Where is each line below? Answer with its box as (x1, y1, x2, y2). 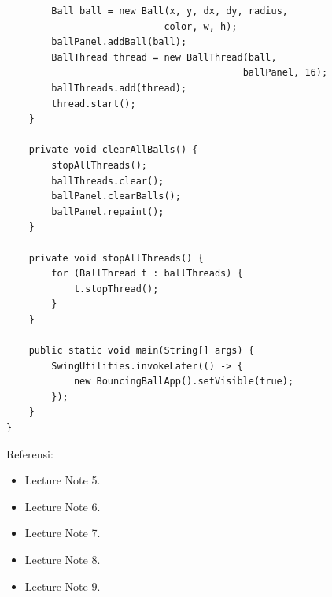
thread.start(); (51, 98, 136, 109)
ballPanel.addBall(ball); (51, 36, 187, 48)
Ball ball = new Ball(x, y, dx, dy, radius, (51, 6, 288, 17)
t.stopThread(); (73, 283, 159, 295)
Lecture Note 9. (24, 577, 101, 594)
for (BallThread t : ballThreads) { (51, 268, 243, 280)
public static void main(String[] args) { (28, 345, 254, 357)
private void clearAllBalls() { (28, 144, 198, 156)
